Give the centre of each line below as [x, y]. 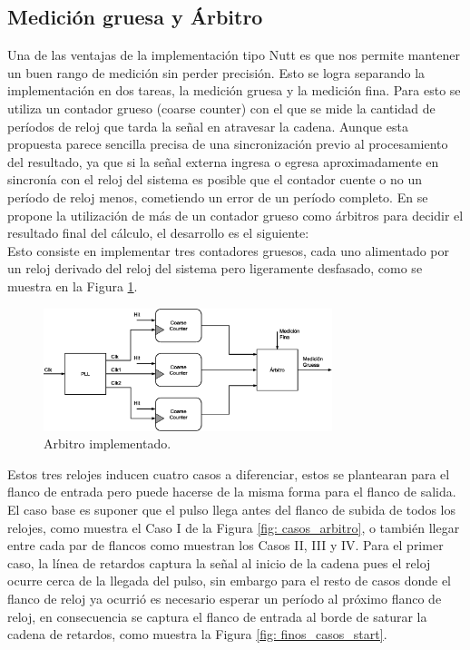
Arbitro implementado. [108, 443]
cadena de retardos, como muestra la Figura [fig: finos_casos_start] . [197, 634]
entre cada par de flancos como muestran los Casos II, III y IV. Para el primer [225, 545]
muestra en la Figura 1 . [73, 286]
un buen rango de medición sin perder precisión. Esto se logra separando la [216, 72]
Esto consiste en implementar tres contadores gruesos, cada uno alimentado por [229, 250]
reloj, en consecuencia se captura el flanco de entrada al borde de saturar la [217, 616]
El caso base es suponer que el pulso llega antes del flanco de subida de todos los [231, 509]
